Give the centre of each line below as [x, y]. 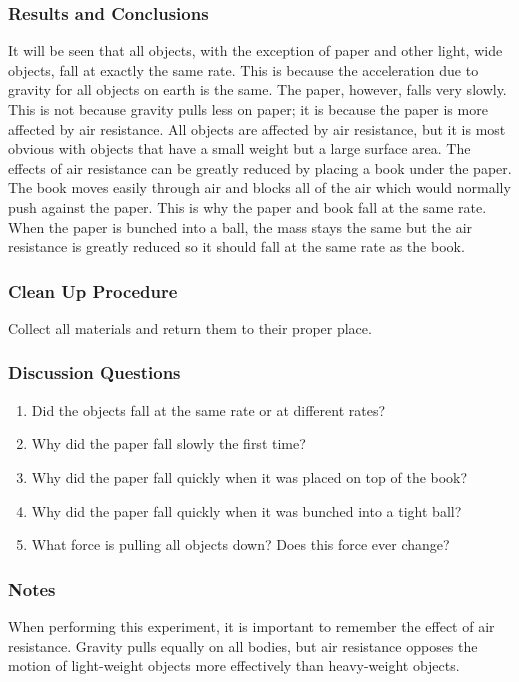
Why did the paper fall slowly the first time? [168, 443]
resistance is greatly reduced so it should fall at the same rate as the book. [236, 246]
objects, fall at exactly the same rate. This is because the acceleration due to [243, 69]
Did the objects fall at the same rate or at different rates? [208, 409]
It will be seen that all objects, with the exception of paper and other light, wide [255, 50]
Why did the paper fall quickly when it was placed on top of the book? [249, 476]
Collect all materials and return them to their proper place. [190, 327]
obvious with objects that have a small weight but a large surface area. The [239, 148]
